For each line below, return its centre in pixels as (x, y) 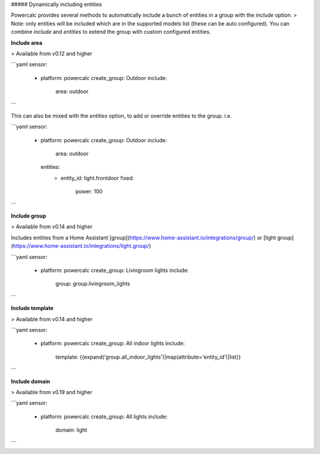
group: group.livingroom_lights (93, 284)
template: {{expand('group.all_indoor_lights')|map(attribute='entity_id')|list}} (148, 357)
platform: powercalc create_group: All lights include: (104, 416)
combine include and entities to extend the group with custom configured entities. (111, 32)
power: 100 (89, 191)
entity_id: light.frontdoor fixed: (97, 178)
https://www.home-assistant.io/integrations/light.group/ (81, 246)
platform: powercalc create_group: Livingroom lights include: (115, 270)
